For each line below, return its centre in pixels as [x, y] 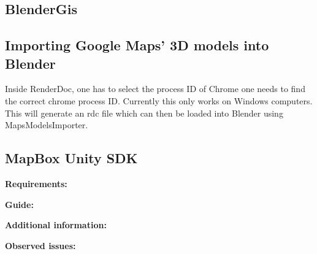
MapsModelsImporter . [47, 125]
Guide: [19, 204]
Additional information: [56, 225]
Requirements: [36, 183]
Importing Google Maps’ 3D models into [137, 45]
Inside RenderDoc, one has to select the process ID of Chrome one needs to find [155, 89]
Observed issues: [40, 245]
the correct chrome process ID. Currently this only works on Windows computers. [159, 100]
